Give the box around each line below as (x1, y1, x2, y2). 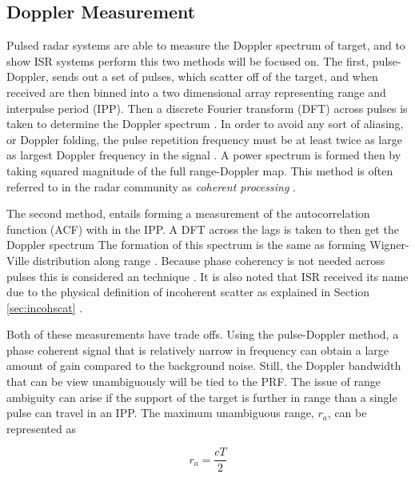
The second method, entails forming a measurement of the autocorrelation (6, 205, 370, 222)
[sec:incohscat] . (6, 299, 83, 315)
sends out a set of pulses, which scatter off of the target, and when (52, 68, 378, 85)
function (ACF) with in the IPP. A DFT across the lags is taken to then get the (6, 220, 399, 237)
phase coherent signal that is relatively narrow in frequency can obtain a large (6, 341, 389, 358)
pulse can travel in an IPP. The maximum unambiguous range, (6, 404, 314, 421)
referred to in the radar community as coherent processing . (6, 178, 296, 195)
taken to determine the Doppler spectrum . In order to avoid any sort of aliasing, (6, 115, 404, 132)
